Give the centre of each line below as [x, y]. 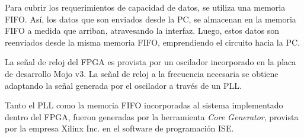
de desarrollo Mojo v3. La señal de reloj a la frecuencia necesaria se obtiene [142, 73]
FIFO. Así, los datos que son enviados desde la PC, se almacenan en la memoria [151, 19]
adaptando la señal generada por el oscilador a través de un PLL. [123, 85]
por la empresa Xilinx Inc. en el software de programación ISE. [119, 128]
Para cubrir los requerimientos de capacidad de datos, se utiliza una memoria [145, 7]
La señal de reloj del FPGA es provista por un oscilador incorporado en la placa [151, 62]
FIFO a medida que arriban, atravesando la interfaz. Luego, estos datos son [142, 31]
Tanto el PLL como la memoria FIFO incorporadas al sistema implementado [144, 105]
